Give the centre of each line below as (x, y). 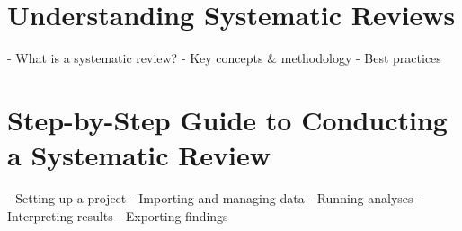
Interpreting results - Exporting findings (118, 215)
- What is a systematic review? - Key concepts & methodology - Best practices (224, 58)
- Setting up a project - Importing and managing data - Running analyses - (214, 198)
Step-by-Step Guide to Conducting (227, 119)
